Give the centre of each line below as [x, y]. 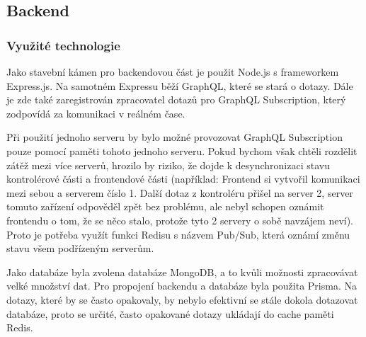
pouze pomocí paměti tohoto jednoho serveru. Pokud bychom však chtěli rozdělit [182, 150]
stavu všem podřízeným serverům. [80, 248]
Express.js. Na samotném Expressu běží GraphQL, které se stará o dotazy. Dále [180, 85]
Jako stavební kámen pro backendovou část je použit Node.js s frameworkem [173, 72]
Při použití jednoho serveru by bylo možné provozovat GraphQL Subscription [175, 137]
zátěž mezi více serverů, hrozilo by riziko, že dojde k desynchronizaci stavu [168, 165]
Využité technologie [63, 45]
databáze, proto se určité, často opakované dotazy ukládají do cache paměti [170, 313]
